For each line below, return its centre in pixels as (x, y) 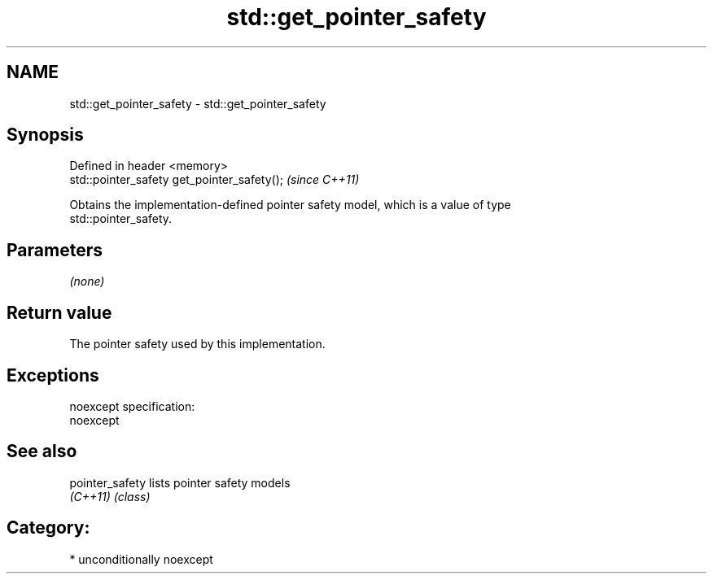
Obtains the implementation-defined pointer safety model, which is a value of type (290, 205)
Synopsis (45, 135)
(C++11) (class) (110, 496)
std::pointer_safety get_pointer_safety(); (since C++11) (214, 180)
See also (42, 451)
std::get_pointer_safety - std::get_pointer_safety (198, 103)
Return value (59, 312)
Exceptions (53, 375)
